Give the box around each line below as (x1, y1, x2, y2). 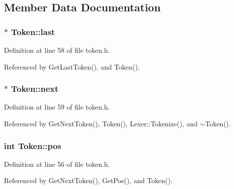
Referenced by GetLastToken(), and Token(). (4, 61, 140, 72)
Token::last (11, 25, 55, 38)
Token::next (11, 82, 59, 95)
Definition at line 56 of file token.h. (4, 158, 110, 169)
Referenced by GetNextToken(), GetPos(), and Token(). (4, 175, 173, 186)
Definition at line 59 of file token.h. (4, 102, 110, 112)
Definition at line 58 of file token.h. (4, 45, 110, 55)
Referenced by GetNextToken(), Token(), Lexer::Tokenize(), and (4, 118, 198, 128)
